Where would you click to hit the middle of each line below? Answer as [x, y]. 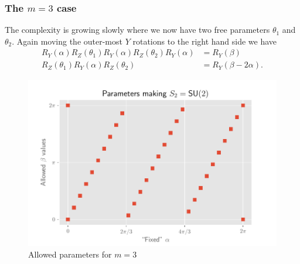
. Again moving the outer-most [67, 41]
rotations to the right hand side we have [205, 41]
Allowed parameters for [70, 254]
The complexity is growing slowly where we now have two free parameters [137, 30]
